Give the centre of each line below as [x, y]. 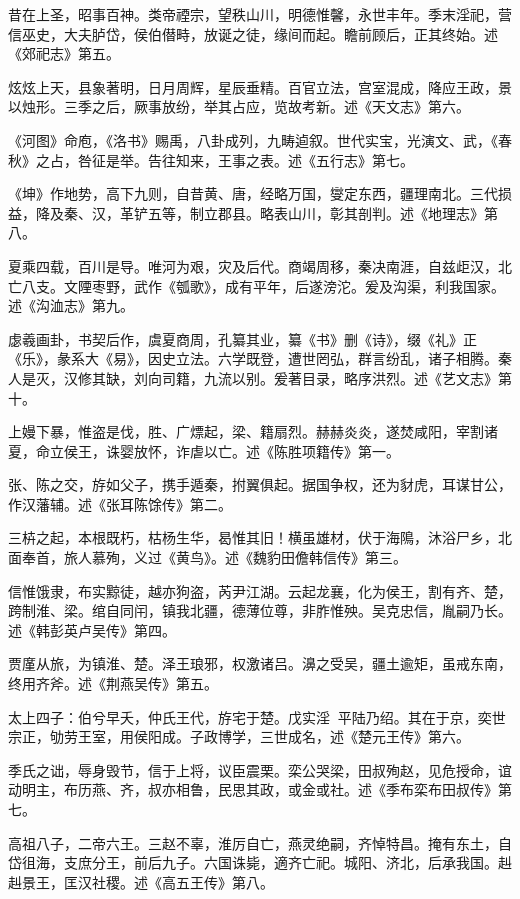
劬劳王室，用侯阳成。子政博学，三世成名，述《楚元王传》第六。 [259, 736]
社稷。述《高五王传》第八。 [182, 881]
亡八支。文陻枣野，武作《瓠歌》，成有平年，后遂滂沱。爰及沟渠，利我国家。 [256, 285]
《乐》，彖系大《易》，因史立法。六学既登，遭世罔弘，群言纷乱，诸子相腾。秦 [260, 358]
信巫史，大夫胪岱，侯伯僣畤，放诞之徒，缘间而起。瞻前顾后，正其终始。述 [253, 33]
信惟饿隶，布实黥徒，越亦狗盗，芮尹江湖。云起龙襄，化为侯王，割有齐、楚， [260, 590]
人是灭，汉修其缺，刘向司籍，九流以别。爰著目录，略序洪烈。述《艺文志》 [253, 377]
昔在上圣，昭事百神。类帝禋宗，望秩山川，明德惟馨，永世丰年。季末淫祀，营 [260, 14]
